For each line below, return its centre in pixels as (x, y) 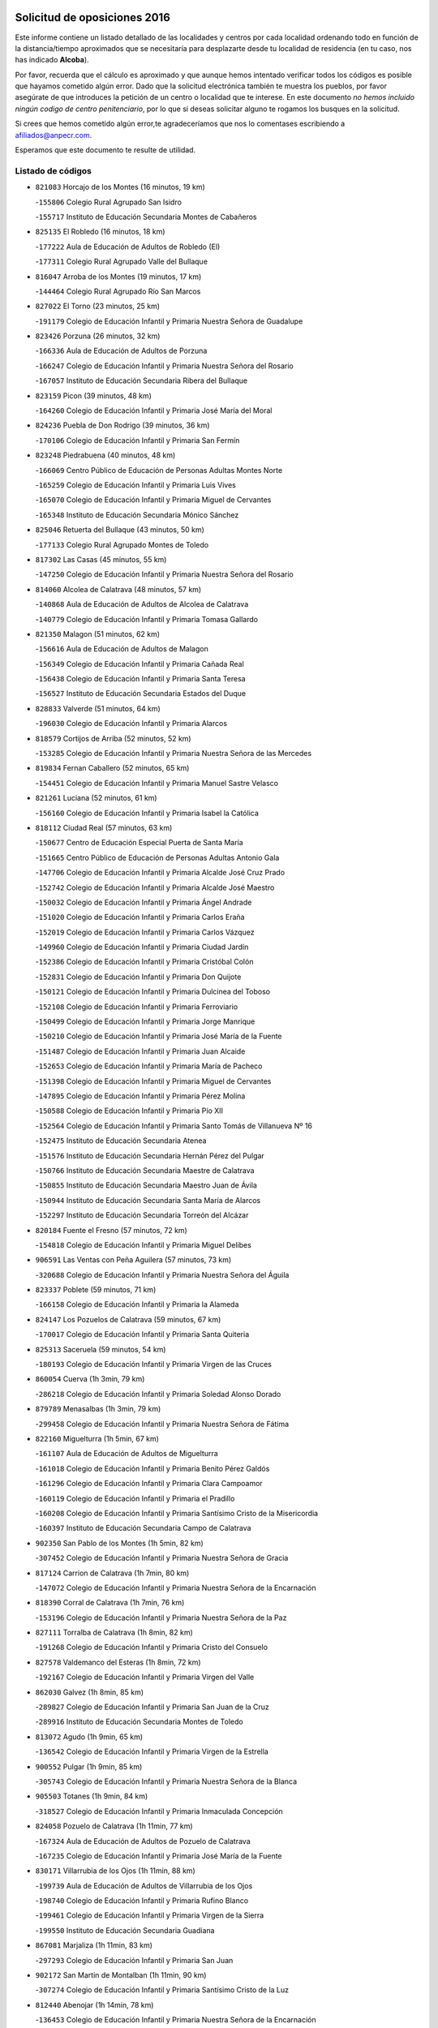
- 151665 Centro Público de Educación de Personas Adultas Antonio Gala (157, 857)
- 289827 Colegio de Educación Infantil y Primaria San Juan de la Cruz (152, 1707)
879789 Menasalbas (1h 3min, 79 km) (98, 1409)
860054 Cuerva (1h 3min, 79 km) (90, 1379)
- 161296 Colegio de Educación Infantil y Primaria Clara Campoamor (149, 1484)
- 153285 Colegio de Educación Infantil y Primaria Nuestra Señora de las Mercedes (174, 754)
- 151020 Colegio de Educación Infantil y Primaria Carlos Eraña (140, 917)
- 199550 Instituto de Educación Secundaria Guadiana (125, 1930)
